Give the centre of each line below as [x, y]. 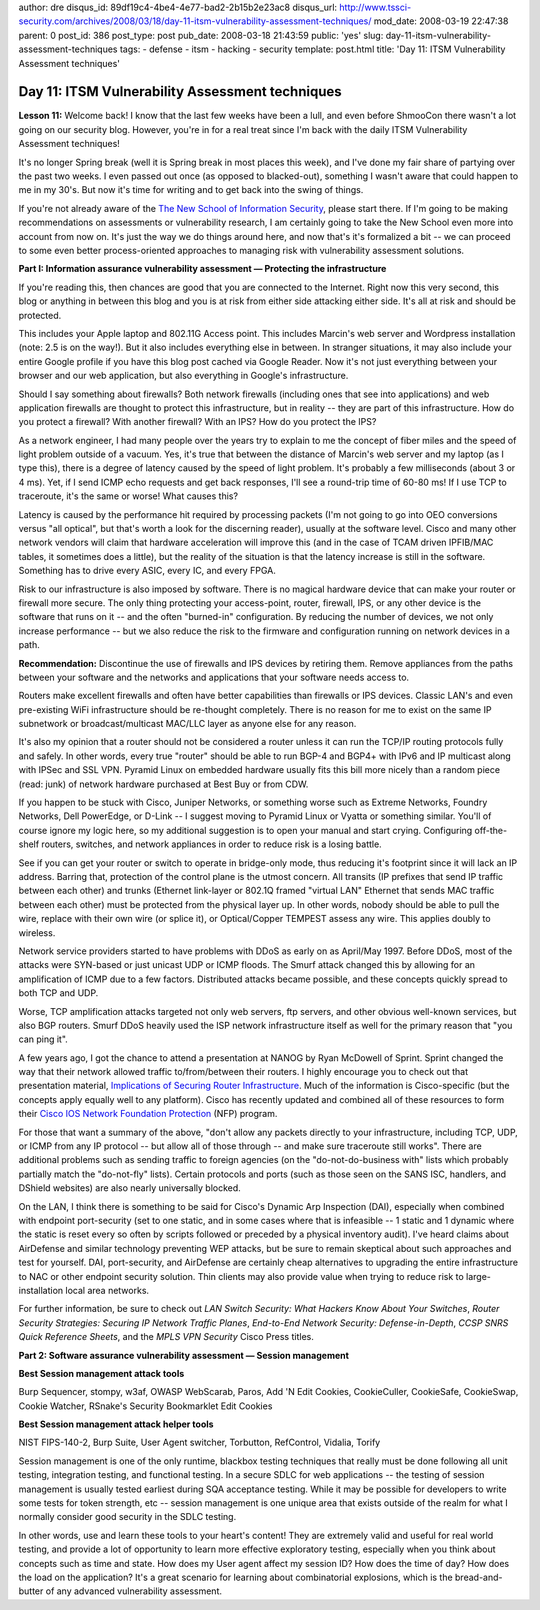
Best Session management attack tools [101, 1373]
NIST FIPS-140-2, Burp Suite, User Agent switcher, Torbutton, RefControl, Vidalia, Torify [199, 1442]
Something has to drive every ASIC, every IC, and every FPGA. [147, 571]
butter [31, 1591]
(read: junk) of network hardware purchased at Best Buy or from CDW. [163, 784]
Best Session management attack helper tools [116, 1424]
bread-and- [479, 1577]
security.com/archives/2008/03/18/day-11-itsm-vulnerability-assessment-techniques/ [195, 21]
